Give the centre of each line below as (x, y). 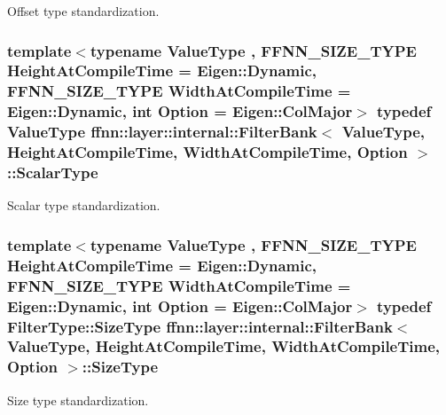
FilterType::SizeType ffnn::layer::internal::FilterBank (200, 326)
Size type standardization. (78, 399)
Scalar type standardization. (84, 205)
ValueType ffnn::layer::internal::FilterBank (162, 132)
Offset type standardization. (83, 11)
